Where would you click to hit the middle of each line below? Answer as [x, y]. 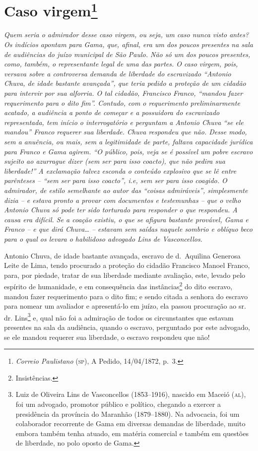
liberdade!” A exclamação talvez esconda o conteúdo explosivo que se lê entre [120, 170]
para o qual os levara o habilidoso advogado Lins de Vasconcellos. [103, 238]
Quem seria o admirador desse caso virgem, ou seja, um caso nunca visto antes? [127, 34]
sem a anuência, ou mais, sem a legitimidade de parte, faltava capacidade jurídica [129, 141]
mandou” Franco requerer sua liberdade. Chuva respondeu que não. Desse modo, [126, 132]
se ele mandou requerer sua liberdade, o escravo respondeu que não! [107, 337]
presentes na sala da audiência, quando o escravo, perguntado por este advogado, [127, 327]
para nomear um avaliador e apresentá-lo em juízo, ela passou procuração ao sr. [125, 306]
